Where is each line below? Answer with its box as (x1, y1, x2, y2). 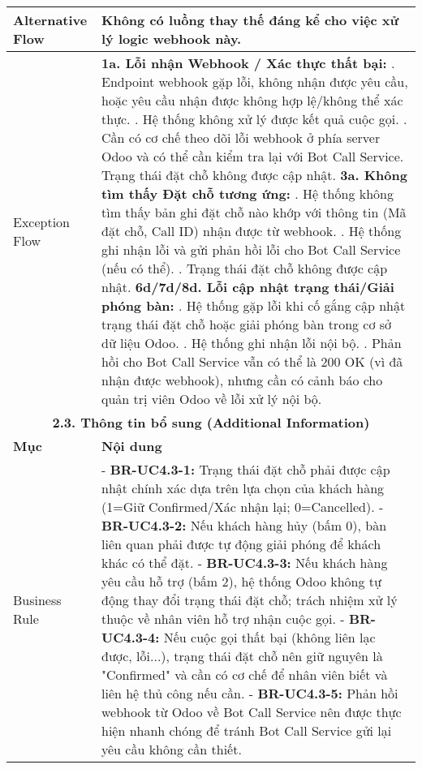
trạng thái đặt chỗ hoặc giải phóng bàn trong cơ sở (101, 315, 392, 333)
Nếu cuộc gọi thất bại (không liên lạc (163, 628, 376, 647)
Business (13, 591, 62, 609)
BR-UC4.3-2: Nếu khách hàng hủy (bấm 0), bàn (101, 516, 387, 535)
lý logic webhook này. (101, 29, 242, 48)
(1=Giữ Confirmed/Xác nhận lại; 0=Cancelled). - (101, 497, 384, 516)
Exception (13, 212, 71, 231)
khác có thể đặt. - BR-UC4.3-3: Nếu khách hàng (101, 553, 388, 572)
